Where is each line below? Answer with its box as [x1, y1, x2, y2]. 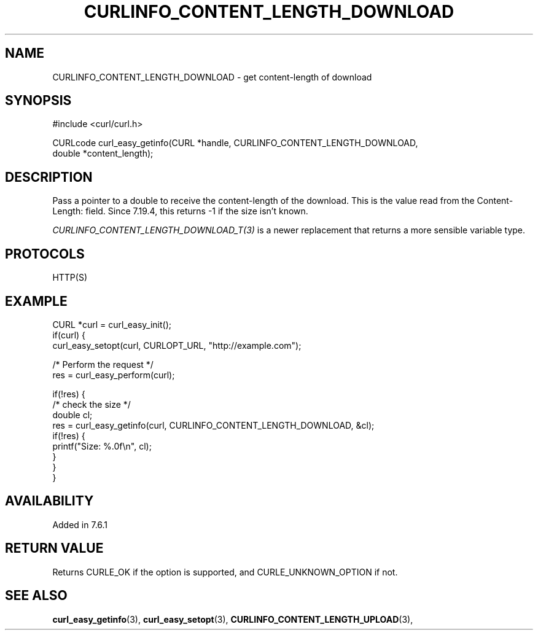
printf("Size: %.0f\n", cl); [52, 440, 152, 451]
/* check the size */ [52, 399, 131, 410]
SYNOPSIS [5, 93, 72, 109]
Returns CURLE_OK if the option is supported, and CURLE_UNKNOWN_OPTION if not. [52, 566, 398, 577]
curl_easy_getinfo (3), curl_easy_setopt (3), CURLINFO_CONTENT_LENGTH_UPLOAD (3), [52, 614, 413, 625]
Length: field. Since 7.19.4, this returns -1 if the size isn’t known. [52, 206, 308, 217]
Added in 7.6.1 [52, 519, 108, 530]
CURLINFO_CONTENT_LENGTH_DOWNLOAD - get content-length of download [52, 71, 372, 82]
